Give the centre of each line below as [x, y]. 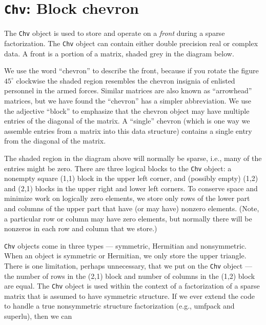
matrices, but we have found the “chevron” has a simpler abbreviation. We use [128, 100]
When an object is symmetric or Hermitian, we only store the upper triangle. [125, 256]
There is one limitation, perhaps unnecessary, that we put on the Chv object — [128, 265]
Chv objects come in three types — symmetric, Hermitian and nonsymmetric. [126, 245]
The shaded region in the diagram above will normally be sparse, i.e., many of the [133, 158]
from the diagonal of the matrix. [55, 141]
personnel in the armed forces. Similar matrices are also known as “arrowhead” [128, 90]
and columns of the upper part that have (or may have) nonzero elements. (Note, [132, 208]
